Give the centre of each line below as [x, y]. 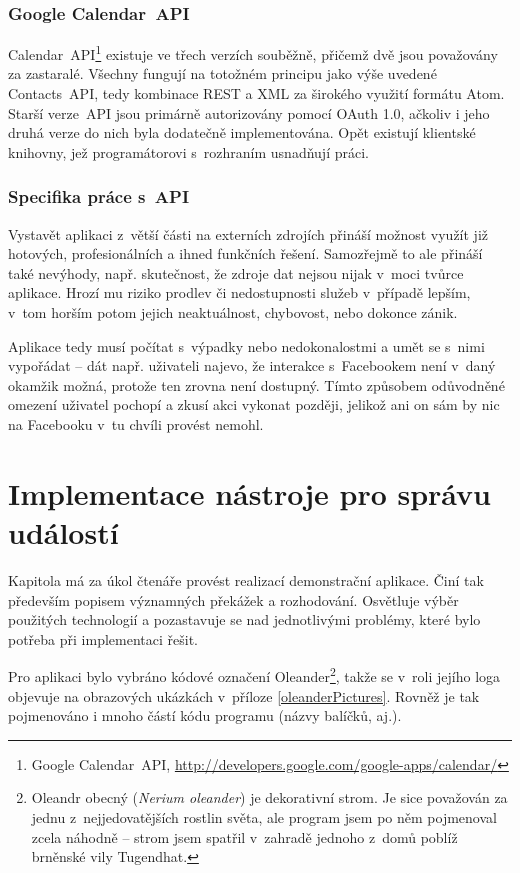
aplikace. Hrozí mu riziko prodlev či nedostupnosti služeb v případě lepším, [239, 292]
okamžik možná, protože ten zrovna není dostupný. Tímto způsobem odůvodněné [256, 384]
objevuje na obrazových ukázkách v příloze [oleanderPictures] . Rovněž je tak [244, 695]
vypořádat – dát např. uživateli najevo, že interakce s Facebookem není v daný [252, 365]
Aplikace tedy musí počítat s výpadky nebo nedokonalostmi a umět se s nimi [246, 345]
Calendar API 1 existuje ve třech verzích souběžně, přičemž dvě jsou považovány [253, 52]
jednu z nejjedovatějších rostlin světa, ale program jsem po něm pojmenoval [264, 816]
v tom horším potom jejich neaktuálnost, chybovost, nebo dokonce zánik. [233, 312]
